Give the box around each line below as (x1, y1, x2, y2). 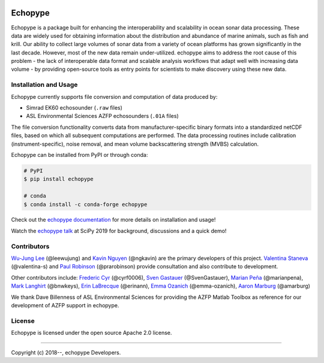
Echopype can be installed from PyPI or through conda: (11, 151, 148, 158)
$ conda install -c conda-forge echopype (23, 201, 148, 208)
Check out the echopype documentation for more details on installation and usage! (11, 216, 216, 223)
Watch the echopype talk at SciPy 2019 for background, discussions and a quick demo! (11, 227, 227, 234)
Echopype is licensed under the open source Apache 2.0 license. (11, 329, 172, 337)
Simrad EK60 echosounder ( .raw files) (26, 104, 123, 111)
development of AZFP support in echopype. (11, 301, 119, 308)
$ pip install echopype (23, 176, 94, 183)
